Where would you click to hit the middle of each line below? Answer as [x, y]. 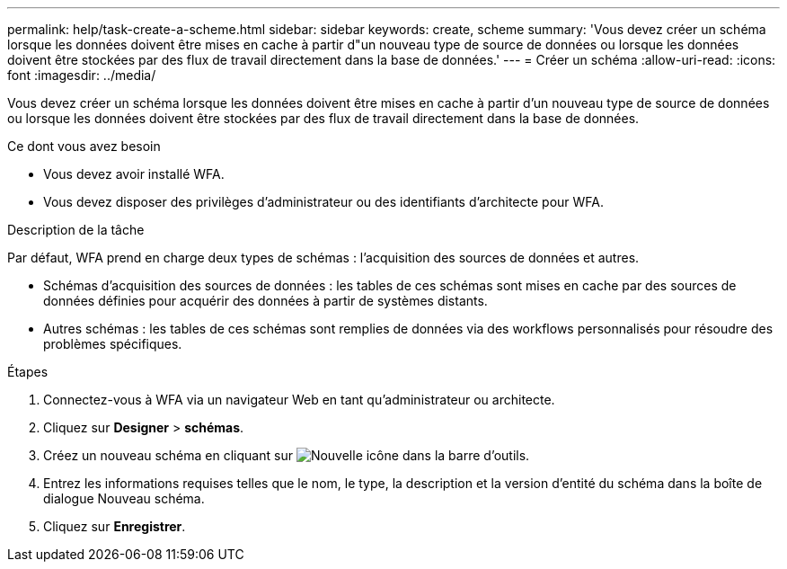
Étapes [28, 372]
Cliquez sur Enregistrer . [115, 526]
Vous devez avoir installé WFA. [134, 174]
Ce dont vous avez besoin [84, 146]
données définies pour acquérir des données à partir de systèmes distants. [265, 301]
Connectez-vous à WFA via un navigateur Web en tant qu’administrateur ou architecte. [299, 400]
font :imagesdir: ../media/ [82, 75]
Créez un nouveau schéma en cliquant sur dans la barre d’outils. [287, 455]
